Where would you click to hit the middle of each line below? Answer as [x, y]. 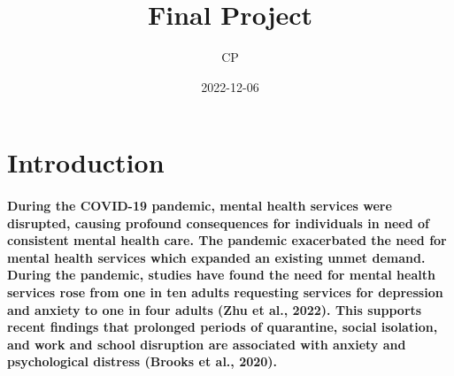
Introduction [86, 162]
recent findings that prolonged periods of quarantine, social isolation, [223, 327]
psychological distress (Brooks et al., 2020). [142, 361]
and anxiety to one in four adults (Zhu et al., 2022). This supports [215, 309]
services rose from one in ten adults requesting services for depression [225, 292]
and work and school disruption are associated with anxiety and [207, 344]
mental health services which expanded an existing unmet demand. [216, 257]
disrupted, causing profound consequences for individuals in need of [218, 223]
